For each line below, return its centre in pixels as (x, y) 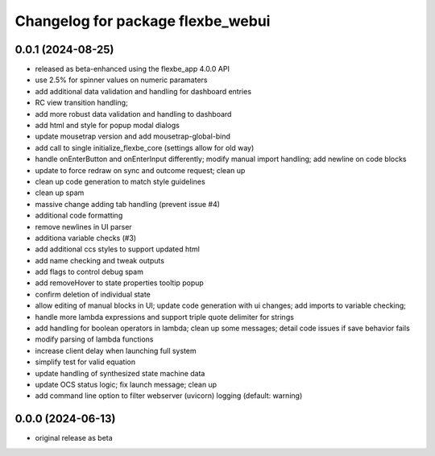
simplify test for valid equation (85, 362)
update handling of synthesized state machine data (120, 373)
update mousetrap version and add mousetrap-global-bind (133, 136)
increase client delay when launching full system (116, 350)
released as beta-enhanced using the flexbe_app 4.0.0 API (132, 69)
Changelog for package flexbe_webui (143, 21)
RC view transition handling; (81, 103)
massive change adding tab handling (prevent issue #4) (128, 204)
